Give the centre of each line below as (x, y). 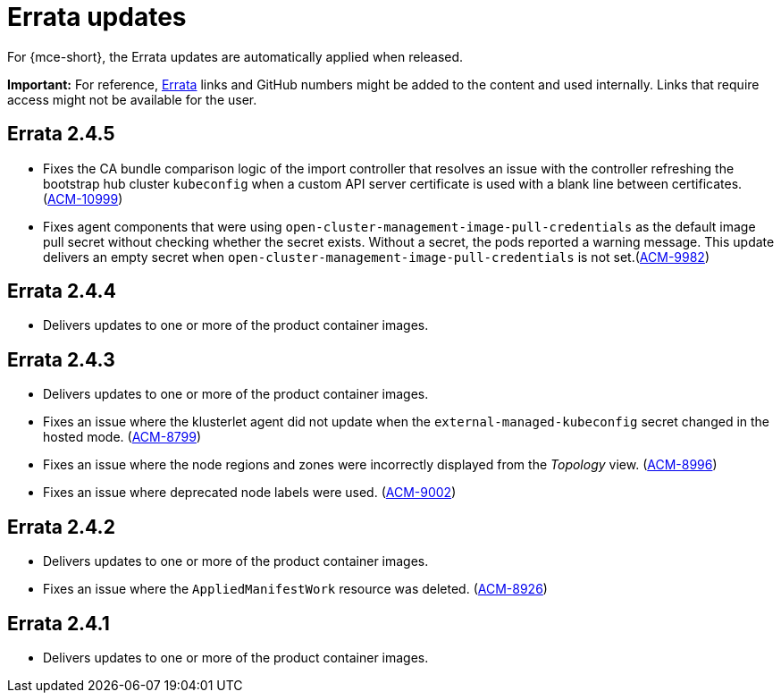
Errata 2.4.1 (59, 623)
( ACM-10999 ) (83, 198)
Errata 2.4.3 (61, 359)
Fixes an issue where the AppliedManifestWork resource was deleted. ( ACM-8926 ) (295, 589)
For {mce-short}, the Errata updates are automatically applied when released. (235, 56)
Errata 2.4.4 (62, 291)
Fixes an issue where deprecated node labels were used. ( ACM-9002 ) (250, 493)
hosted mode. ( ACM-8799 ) (122, 437)
